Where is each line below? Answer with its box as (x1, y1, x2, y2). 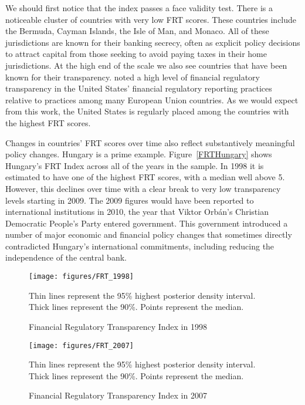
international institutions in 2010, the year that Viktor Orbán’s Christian (5, 205, 269, 218)
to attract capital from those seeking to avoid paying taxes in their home (5, 48, 267, 60)
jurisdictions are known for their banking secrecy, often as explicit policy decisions (5, 36, 300, 48)
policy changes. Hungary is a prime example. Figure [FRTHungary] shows (5, 148, 272, 160)
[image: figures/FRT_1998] (29, 272, 134, 281)
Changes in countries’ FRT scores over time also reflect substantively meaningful (5, 136, 295, 148)
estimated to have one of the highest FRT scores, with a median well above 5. (5, 171, 285, 183)
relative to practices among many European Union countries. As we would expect (5, 93, 299, 106)
